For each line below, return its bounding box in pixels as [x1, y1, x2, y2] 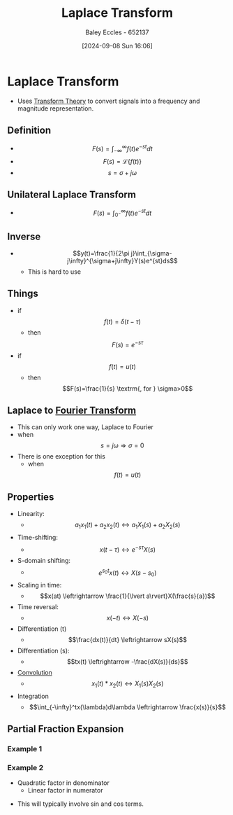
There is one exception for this [17, 452, 106, 461]
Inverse [7, 230, 41, 242]
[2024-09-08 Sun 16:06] [81, 41, 153, 50]
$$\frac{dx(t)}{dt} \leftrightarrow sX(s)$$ [68, 636, 187, 644]
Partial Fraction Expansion [7, 723, 124, 735]
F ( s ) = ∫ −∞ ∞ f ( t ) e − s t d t [91, 143, 153, 154]
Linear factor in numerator [27, 786, 103, 795]
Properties [7, 491, 54, 503]
